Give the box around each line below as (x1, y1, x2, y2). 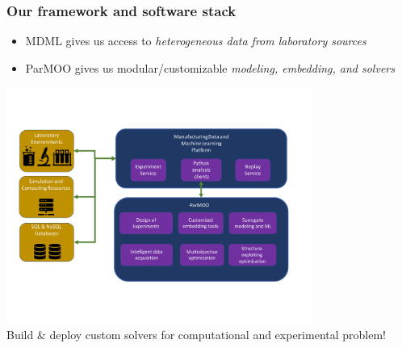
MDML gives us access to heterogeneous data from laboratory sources (25, 32, 366, 49)
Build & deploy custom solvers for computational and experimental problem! (6, 325, 386, 342)
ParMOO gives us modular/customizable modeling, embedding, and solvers (25, 59, 395, 76)
